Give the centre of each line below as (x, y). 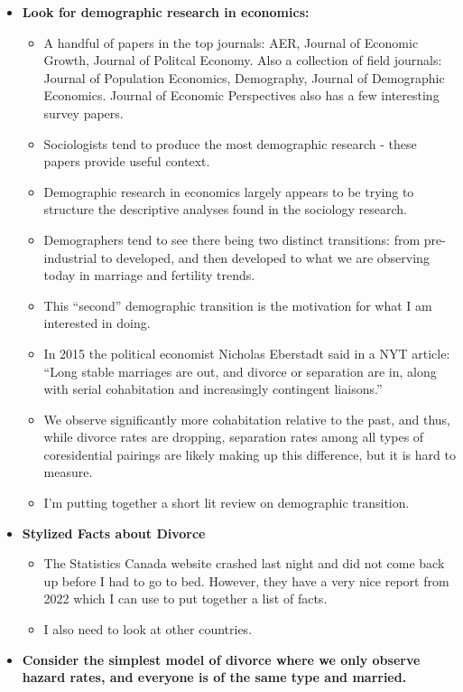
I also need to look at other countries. (148, 629)
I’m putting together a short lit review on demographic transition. (227, 503)
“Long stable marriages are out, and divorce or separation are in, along (240, 371)
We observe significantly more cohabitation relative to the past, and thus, (247, 419)
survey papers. (83, 112)
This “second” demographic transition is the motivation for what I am (238, 305)
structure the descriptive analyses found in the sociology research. (225, 209)
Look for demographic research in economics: (166, 12)
